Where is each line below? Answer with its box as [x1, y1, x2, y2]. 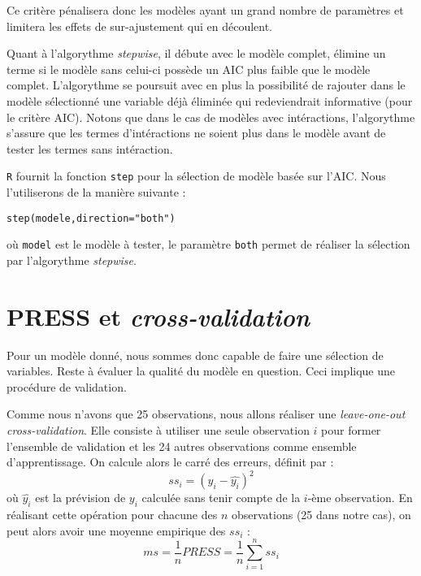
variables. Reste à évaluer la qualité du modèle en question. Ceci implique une [7, 362, 396, 379]
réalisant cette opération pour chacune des [7, 506, 218, 523]
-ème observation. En [307, 489, 413, 506]
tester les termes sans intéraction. [7, 140, 173, 157]
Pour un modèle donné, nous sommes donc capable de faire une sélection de [7, 346, 384, 363]
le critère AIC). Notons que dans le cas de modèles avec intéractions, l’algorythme [7, 108, 415, 125]
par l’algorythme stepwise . [7, 251, 137, 268]
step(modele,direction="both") [7, 212, 176, 224]
